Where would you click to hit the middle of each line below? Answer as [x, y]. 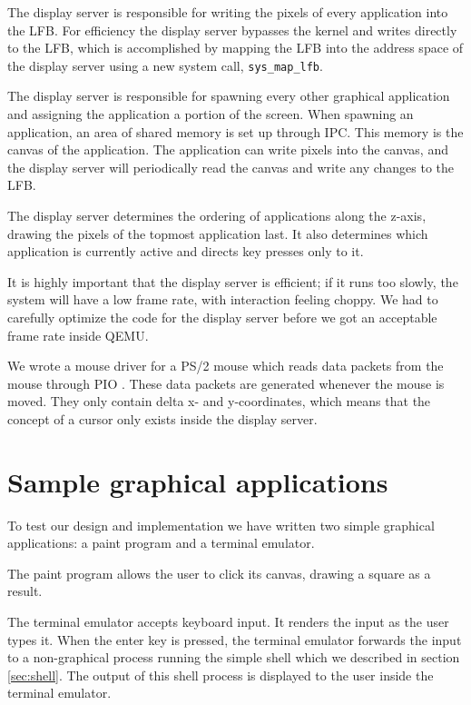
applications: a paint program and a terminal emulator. [161, 543]
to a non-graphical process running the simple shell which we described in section [234, 657]
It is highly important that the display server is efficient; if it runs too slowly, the [233, 281]
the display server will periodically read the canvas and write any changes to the [231, 167]
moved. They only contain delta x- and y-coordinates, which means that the [219, 401]
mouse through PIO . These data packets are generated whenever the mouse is [226, 383]
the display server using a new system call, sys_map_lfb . [165, 65]
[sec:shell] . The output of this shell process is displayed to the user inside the [221, 675]
